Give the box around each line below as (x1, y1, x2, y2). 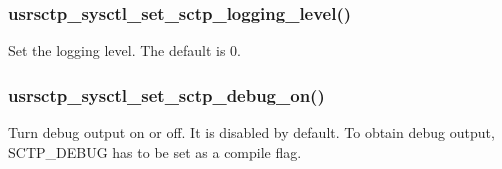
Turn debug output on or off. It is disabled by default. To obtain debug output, (8, 122, 495, 143)
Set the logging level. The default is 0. (8, 40, 242, 61)
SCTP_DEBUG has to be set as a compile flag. (8, 141, 302, 162)
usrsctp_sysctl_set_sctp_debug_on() (8, 82, 325, 107)
